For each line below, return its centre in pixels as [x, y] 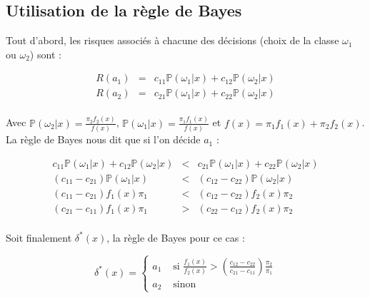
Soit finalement [39, 237]
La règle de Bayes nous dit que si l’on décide [103, 139]
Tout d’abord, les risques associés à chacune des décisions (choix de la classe [172, 40]
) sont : [45, 54]
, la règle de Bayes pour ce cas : [176, 237]
